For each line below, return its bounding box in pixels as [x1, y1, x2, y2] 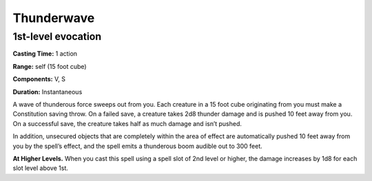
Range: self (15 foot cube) [12, 62, 87, 70]
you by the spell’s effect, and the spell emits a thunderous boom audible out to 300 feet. [12, 142, 263, 150]
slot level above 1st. [12, 164, 69, 172]
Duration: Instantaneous [12, 87, 83, 96]
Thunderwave [12, 10, 95, 25]
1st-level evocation [12, 30, 102, 43]
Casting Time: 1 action [12, 50, 78, 58]
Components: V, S [12, 75, 65, 83]
